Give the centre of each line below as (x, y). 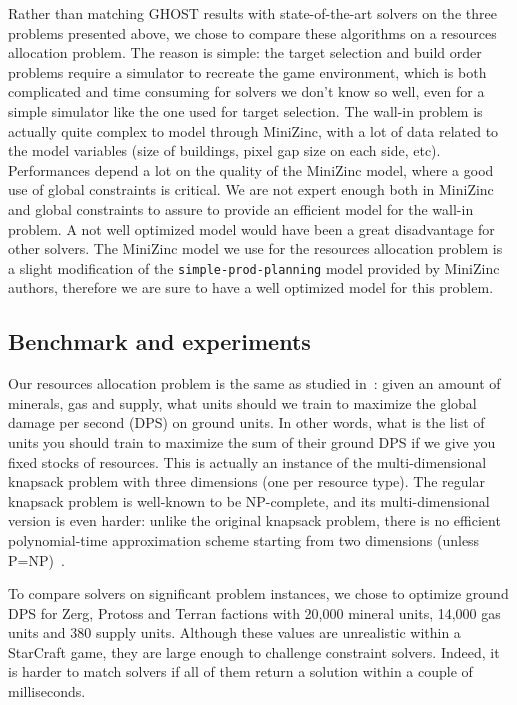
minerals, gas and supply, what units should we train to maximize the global (242, 402)
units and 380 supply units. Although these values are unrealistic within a (234, 632)
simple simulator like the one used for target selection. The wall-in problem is (245, 110)
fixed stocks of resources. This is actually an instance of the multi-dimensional (247, 461)
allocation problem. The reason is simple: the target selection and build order (245, 52)
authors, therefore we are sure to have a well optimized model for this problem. (251, 287)
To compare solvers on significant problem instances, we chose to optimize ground (258, 593)
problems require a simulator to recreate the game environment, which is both (247, 71)
